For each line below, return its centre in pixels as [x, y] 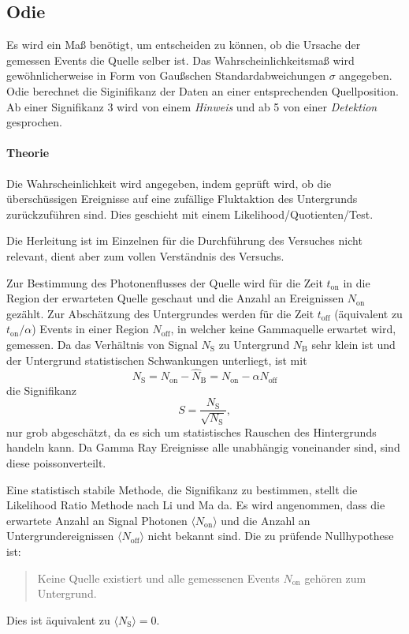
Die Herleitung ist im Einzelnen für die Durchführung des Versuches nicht [184, 240]
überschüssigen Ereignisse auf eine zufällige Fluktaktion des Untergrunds [182, 199]
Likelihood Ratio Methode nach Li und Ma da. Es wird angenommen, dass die [196, 505]
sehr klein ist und [353, 344]
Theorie [28, 153]
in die [357, 282]
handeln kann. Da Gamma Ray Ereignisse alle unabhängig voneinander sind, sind [203, 447]
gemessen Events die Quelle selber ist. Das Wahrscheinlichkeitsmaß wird [180, 60]
